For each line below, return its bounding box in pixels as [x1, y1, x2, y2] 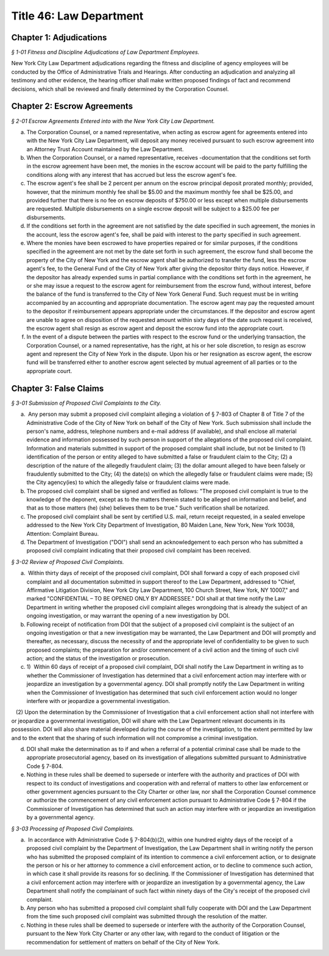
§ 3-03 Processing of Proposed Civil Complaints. [11, 825, 134, 832]
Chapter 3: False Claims [11, 383, 104, 393]
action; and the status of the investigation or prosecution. [26, 655, 171, 662]
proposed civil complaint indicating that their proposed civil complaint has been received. [26, 547, 251, 554]
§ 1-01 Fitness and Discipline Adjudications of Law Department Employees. [11, 49, 200, 56]
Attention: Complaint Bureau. [26, 530, 99, 537]
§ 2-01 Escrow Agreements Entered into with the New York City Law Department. [11, 117, 215, 124]
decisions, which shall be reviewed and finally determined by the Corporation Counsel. [11, 85, 229, 93]
